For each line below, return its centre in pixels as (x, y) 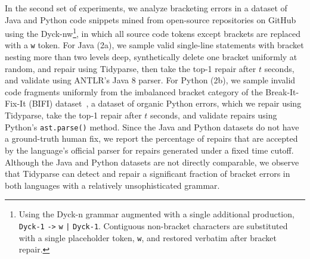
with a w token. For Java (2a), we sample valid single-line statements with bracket (154, 45)
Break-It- (282, 91)
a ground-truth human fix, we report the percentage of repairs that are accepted (151, 138)
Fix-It (15, 103)
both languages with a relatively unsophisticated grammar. (112, 185)
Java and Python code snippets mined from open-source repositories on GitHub (151, 19)
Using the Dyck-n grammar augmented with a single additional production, (156, 214)
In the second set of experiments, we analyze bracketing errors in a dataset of (146, 8)
